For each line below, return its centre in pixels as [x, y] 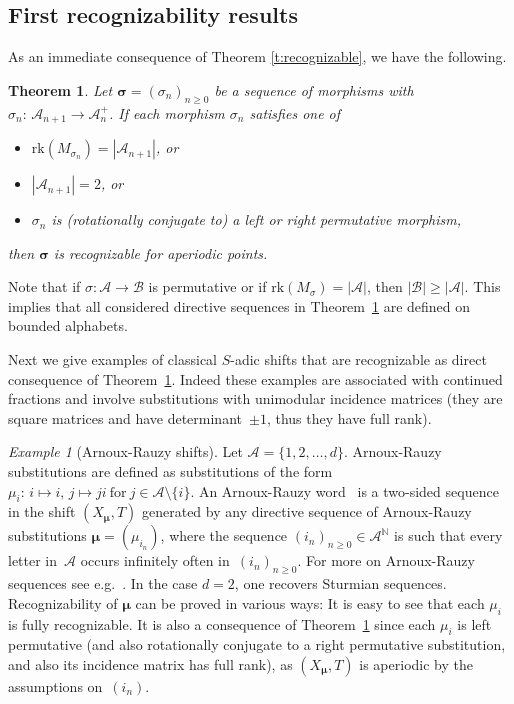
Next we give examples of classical [113, 359]
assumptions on [55, 685]
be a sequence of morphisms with [314, 89]
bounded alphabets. [68, 325]
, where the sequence [224, 535]
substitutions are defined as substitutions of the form [170, 470]
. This [482, 286]
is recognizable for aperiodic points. [160, 252]
